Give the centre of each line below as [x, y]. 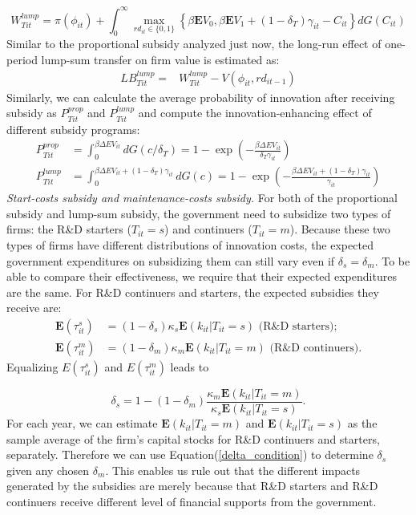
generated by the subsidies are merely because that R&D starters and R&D [192, 486]
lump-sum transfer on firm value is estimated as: [160, 59]
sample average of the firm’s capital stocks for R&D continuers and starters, [193, 438]
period [22, 59]
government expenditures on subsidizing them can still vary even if [171, 260]
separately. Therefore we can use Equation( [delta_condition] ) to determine [190, 454]
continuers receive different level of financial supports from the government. [192, 502]
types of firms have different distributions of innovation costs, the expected [190, 244]
